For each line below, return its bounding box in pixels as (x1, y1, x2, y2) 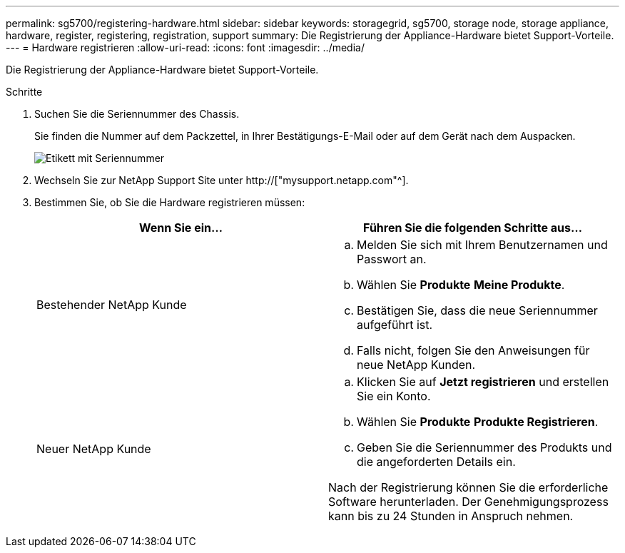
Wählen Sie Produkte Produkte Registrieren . (357, 415, 599, 429)
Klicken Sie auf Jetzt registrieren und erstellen (357, 375, 609, 389)
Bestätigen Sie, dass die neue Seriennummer (357, 303, 598, 318)
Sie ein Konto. (357, 389, 431, 403)
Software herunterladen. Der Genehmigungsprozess (328, 494, 609, 509)
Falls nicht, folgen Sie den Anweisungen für (357, 343, 590, 357)
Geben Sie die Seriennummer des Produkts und (357, 440, 612, 455)
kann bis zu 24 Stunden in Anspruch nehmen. (328, 509, 574, 523)
